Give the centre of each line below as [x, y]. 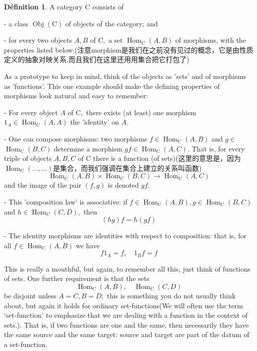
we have [88, 245]
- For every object [31, 112]
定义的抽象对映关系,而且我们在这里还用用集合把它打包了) [97, 59]
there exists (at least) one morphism [141, 112]
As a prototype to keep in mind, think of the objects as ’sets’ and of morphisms [125, 76]
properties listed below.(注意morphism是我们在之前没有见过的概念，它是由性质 [129, 49]
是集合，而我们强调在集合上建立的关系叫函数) [127, 168]
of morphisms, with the [211, 40]
